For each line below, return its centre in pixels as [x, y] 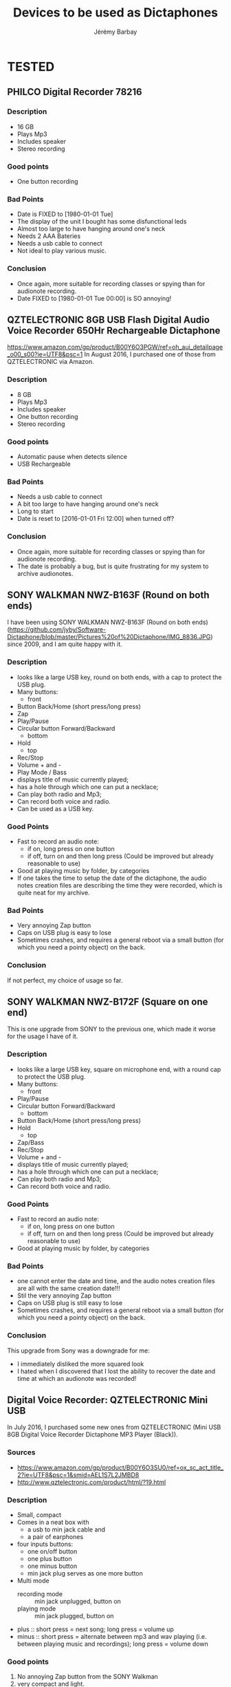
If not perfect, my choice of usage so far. [65, 980]
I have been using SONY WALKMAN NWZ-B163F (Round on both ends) [108, 622]
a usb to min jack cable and [66, 1529]
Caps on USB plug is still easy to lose [69, 1303]
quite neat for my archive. [54, 892]
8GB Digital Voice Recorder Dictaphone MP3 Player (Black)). [92, 1435]
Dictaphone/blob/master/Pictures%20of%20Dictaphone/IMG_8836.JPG [109, 637]
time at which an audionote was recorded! [77, 1378]
